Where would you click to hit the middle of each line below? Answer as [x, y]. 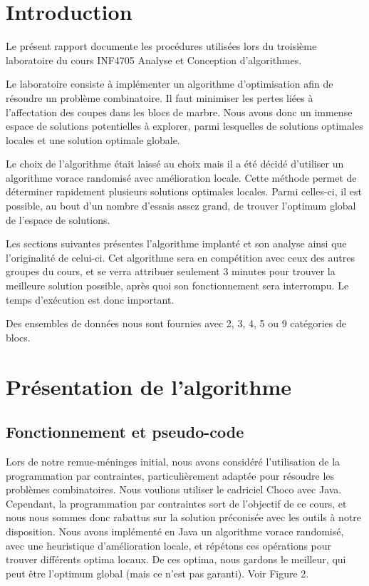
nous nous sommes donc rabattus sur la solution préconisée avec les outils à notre [184, 517]
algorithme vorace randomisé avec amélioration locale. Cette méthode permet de [181, 177]
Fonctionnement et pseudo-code [125, 432]
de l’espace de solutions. [58, 219]
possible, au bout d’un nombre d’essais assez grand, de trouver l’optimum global [181, 206]
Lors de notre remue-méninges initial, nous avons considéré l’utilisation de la [173, 461]
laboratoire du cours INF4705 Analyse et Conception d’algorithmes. [154, 60]
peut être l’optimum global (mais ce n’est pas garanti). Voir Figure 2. [157, 573]
